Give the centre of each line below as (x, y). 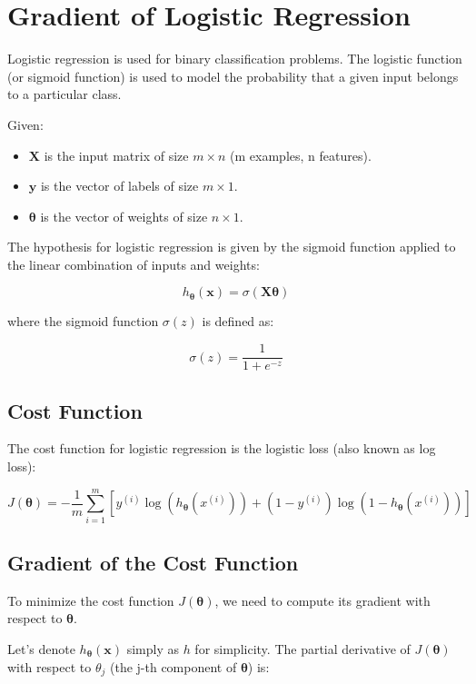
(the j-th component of (174, 666)
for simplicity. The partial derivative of (302, 649)
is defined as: (238, 321)
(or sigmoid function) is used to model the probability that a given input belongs (233, 76)
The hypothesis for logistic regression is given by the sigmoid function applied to (232, 247)
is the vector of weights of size (124, 216)
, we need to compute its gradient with (322, 600)
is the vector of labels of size (119, 186)
